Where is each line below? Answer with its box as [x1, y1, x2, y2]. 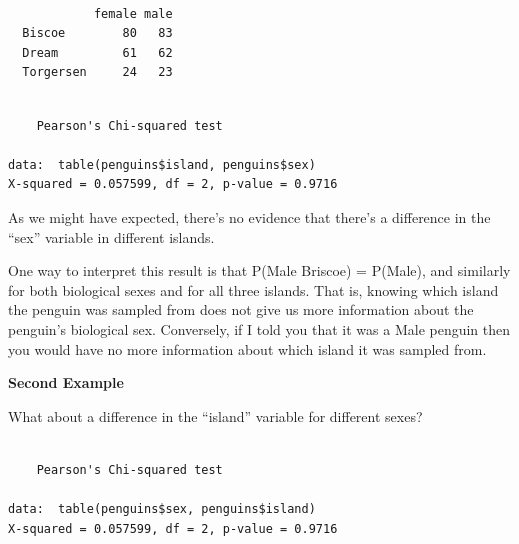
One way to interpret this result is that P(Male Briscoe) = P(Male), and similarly [8, 260, 511, 281]
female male [93, 6, 173, 21]
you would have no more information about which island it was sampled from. [8, 338, 487, 359]
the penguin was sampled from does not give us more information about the [8, 299, 474, 320]
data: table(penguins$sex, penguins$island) [8, 502, 316, 517]
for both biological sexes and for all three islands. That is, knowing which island [8, 279, 499, 300]
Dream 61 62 [22, 45, 173, 60]
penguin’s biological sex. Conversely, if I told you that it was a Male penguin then [8, 318, 511, 339]
